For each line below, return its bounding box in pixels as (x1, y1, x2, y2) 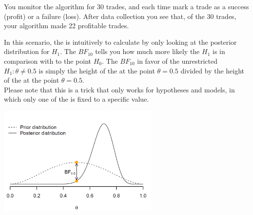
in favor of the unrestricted (137, 55, 217, 66)
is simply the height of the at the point (39, 65, 155, 75)
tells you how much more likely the (95, 46, 200, 56)
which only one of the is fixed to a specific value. (4, 94, 149, 104)
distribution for (4, 46, 50, 56)
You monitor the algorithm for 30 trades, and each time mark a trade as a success (4, 1, 249, 11)
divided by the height (180, 65, 245, 75)
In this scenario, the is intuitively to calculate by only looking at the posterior (4, 36, 237, 47)
